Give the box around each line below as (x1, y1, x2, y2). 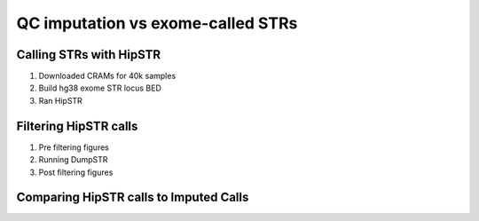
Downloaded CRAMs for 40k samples (38, 71, 177, 82)
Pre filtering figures (38, 142, 110, 153)
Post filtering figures (38, 167, 114, 178)
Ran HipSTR (38, 95, 83, 106)
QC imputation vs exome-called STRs (16, 13, 298, 33)
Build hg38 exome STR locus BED (38, 83, 161, 93)
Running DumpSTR (38, 154, 108, 165)
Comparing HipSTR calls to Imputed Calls (16, 190, 249, 205)
